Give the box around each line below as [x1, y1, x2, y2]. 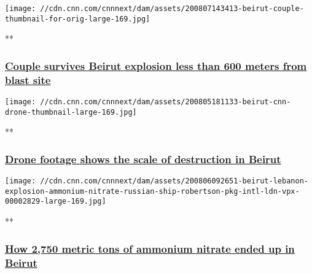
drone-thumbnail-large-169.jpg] [5, 107, 137, 117]
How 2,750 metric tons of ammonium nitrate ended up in [5, 240, 295, 256]
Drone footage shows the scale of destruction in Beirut [5, 151, 281, 166]
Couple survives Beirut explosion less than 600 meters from [5, 58, 307, 73]
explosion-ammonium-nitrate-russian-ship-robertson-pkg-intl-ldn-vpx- [5, 186, 300, 196]
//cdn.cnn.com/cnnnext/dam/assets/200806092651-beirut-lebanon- [40, 177, 308, 186]
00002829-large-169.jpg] [5, 197, 106, 206]
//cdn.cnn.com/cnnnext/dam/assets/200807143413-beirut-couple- [40, 4, 304, 13]
